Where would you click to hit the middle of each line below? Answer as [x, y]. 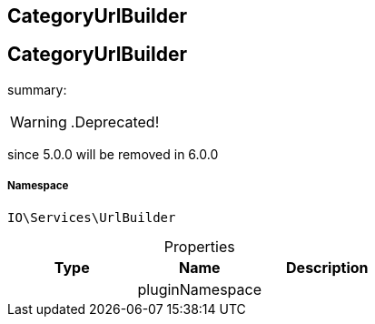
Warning [39, 121]
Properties [199, 246]
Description [327, 267]
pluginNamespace [200, 289]
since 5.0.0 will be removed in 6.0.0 [113, 154]
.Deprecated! [115, 121]
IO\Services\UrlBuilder [92, 217]
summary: [37, 89]
